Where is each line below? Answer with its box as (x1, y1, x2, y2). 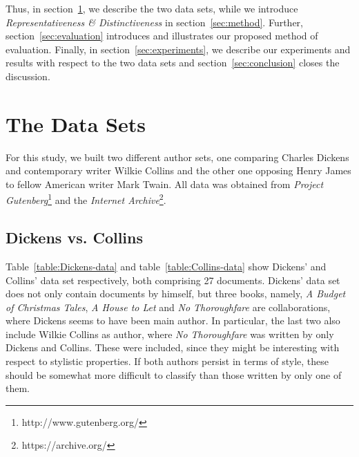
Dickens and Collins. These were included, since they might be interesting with (6, 340, 340, 355)
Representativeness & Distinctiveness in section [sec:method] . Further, (6, 15, 303, 29)
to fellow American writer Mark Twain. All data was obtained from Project (6, 176, 324, 191)
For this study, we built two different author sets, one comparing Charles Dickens (6, 149, 349, 164)
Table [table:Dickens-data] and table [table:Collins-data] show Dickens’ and (6, 259, 327, 273)
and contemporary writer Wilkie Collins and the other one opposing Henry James (6, 163, 351, 178)
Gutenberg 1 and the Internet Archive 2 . (6, 191, 166, 207)
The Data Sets (6, 109, 146, 138)
